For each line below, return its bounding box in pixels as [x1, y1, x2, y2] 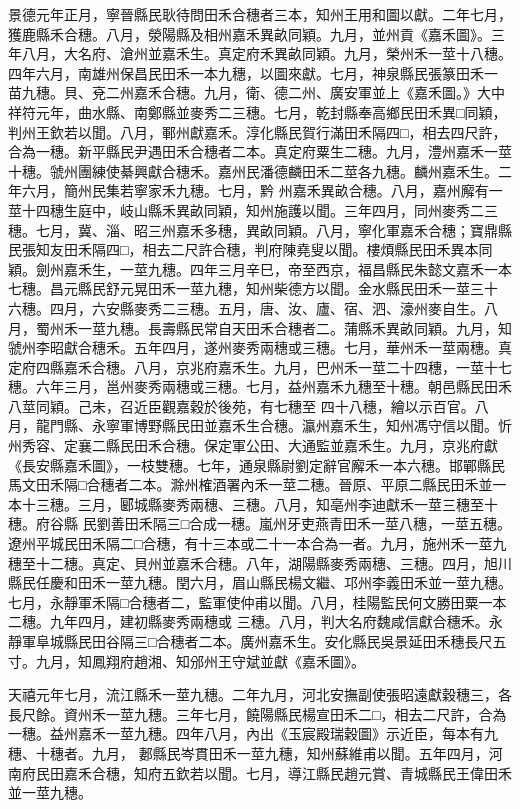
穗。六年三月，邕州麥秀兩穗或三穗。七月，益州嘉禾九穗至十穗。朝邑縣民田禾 [8, 376, 512, 397]
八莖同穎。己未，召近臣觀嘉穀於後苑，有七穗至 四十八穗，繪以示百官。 [8, 395, 475, 416]
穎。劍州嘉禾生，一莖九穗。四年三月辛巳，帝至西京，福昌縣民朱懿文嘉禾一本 [8, 258, 512, 279]
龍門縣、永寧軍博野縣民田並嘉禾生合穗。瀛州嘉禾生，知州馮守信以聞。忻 [35, 415, 512, 436]
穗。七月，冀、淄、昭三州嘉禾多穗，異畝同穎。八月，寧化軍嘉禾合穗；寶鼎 [8, 219, 498, 240]
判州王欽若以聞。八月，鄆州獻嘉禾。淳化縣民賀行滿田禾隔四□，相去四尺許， [8, 121, 507, 142]
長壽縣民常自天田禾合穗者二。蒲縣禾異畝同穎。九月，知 [147, 317, 512, 338]
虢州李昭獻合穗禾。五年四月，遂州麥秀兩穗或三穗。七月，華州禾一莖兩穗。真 [8, 337, 512, 358]
